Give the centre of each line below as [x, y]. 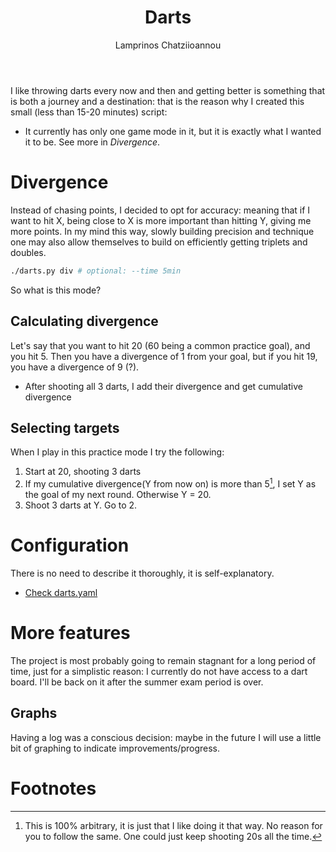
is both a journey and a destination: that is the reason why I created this [157, 101]
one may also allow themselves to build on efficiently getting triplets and [159, 242]
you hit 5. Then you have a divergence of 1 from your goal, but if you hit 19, [164, 356]
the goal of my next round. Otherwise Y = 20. [118, 495]
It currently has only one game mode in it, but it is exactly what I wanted [173, 131]
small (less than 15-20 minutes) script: [89, 112]
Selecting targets [65, 427]
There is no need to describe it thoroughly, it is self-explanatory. [142, 573]
